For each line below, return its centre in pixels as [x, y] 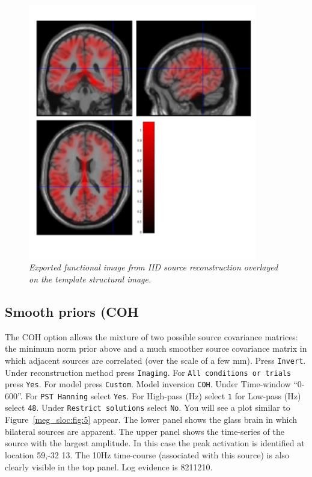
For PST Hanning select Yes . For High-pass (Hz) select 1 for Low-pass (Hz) [163, 395]
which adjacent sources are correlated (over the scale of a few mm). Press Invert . [155, 360]
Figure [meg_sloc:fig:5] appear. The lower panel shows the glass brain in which [151, 419]
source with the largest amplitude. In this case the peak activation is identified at [155, 443]
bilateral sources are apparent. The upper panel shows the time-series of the [145, 431]
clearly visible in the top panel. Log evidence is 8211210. [109, 466]
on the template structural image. [90, 279]
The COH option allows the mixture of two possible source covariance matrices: [151, 336]
